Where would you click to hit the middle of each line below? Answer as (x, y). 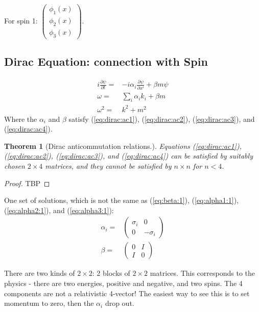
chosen (15, 165)
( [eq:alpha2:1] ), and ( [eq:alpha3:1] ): (59, 210)
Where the (21, 119)
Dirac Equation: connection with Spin (106, 61)
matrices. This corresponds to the (203, 273)
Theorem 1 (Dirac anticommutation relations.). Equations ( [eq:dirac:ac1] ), (123, 146)
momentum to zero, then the (49, 303)
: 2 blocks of (111, 273)
